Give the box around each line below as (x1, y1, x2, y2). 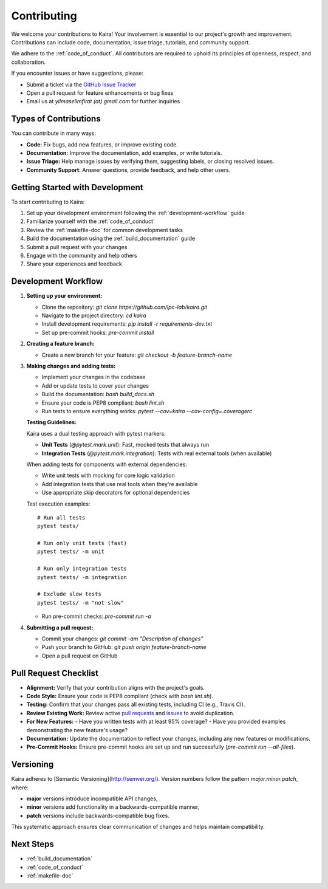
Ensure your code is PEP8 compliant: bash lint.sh (41, 399, 165, 407)
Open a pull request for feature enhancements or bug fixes (26, 89, 174, 97)
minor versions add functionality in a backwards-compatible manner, (26, 803, 200, 811)
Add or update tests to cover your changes (41, 382, 149, 389)
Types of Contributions (11, 114, 101, 124)
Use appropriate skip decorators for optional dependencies (41, 489, 190, 496)
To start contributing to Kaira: (11, 198, 85, 205)
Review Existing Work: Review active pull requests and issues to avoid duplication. (26, 709, 235, 716)
